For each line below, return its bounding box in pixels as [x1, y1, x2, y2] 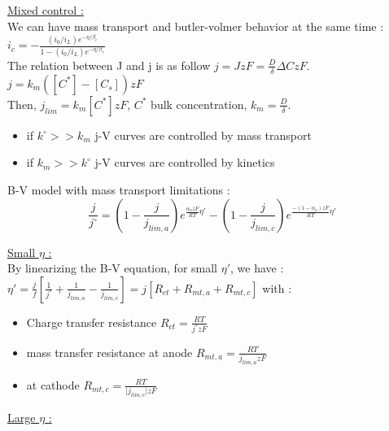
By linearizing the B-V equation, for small [7, 259, 217, 276]
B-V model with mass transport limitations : [7, 181, 230, 198]
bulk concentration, [151, 95, 247, 112]
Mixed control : [7, 2, 84, 18]
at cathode [26, 376, 80, 393]
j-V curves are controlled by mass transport [94, 126, 312, 143]
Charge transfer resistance [26, 313, 157, 330]
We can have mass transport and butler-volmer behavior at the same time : [7, 17, 384, 34]
